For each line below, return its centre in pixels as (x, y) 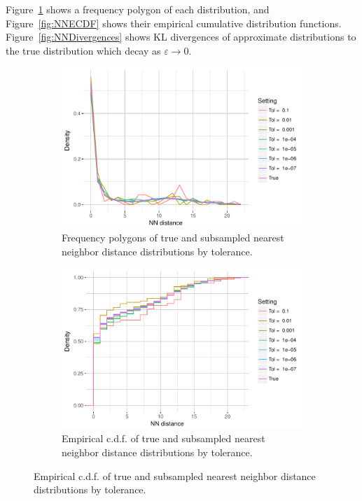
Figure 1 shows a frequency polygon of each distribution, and (138, 9)
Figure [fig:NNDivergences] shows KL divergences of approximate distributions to (181, 37)
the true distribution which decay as (83, 50)
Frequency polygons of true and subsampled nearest (173, 238)
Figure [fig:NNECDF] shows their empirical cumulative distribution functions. (174, 23)
